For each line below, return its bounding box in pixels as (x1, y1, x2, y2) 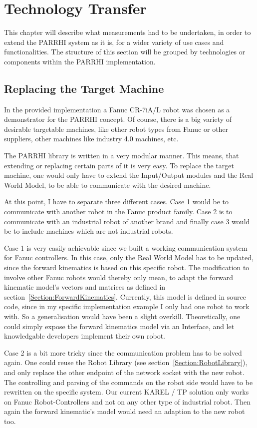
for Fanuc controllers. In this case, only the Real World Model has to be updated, (4, 252, 254, 263)
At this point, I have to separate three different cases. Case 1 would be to (4, 196, 229, 207)
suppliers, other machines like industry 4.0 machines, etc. (4, 133, 179, 144)
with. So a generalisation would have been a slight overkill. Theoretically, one (4, 311, 241, 321)
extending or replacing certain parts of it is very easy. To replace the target (4, 160, 234, 170)
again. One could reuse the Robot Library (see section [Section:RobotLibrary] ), (4, 357, 248, 368)
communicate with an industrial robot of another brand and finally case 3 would (4, 216, 250, 226)
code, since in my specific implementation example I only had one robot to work (4, 301, 250, 312)
